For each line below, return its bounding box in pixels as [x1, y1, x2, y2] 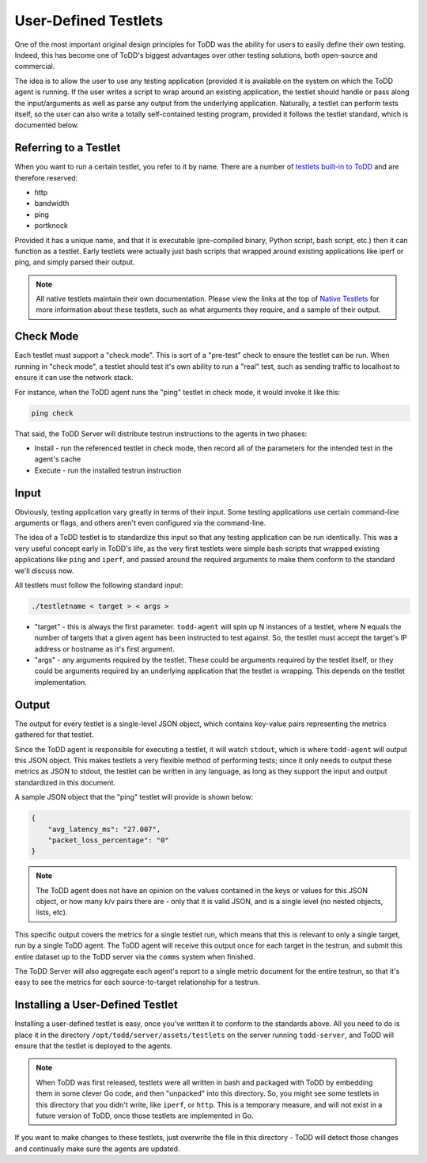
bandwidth [34, 199, 70, 208]
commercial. [14, 62, 55, 71]
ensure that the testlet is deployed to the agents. [14, 1041, 173, 1051]
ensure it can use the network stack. [14, 373, 134, 382]
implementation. [34, 677, 87, 686]
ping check [31, 409, 74, 417]
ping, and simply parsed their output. [14, 257, 135, 267]
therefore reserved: [14, 173, 78, 182]
